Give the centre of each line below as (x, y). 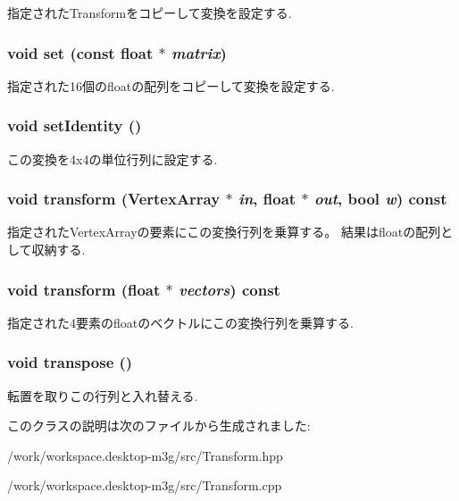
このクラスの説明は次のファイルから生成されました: (159, 426)
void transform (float (84, 289)
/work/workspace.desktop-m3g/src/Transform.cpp (145, 485)
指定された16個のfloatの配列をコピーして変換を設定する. (171, 85)
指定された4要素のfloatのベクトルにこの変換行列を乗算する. (180, 322)
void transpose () (70, 362)
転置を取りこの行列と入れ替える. (103, 395)
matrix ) (199, 52)
